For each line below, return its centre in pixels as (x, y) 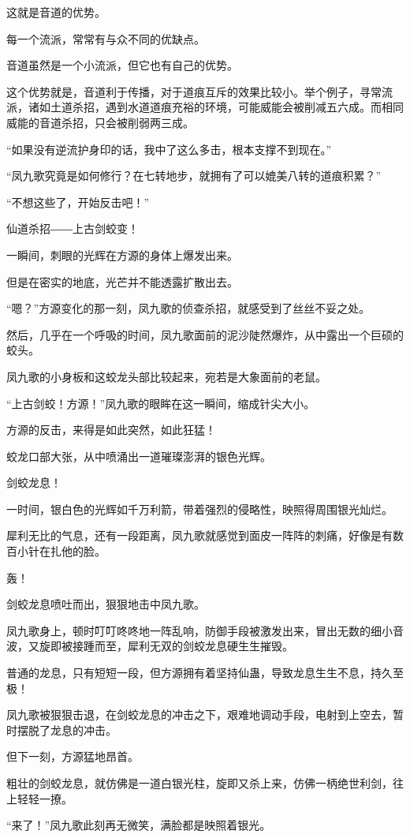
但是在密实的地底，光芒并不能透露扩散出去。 (122, 281)
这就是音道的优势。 (56, 12)
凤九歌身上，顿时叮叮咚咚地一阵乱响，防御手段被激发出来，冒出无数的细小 (199, 630)
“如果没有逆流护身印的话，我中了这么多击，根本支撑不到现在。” (169, 149)
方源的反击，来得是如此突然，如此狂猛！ (111, 430)
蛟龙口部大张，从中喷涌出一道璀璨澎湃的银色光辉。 (139, 456)
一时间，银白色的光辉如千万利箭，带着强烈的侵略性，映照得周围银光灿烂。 (199, 509)
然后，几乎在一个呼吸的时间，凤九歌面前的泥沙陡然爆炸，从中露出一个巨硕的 (205, 334)
